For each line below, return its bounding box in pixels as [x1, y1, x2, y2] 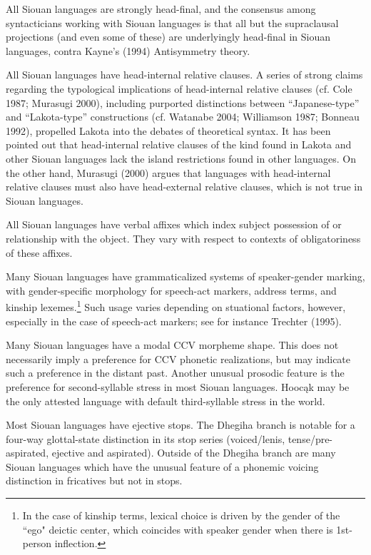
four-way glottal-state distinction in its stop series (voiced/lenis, [6, 431, 285, 446]
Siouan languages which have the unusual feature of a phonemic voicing [6, 459, 319, 474]
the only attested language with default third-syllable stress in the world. [6, 393, 325, 408]
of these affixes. [6, 245, 73, 260]
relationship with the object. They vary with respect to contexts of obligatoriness [6, 230, 361, 245]
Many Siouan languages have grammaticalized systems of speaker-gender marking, [6, 269, 365, 284]
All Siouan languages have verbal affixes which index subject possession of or [6, 217, 342, 232]
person [22, 536, 51, 551]
